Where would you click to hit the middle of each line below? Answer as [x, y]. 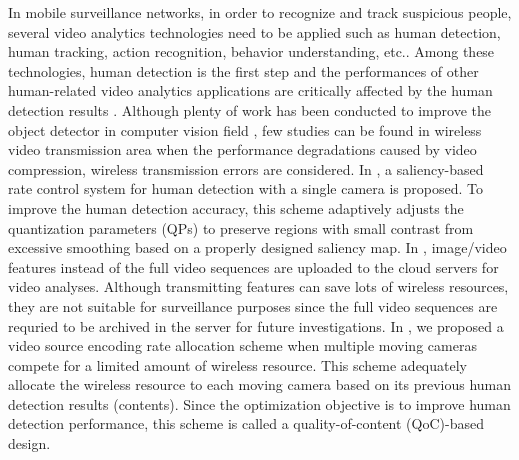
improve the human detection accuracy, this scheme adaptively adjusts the [236, 207]
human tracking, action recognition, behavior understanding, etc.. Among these [251, 51]
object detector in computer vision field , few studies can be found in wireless [245, 129]
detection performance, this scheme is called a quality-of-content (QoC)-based [246, 423]
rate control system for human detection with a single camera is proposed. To [245, 188]
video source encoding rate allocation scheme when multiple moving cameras [242, 345]
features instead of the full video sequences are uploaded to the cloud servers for [253, 266]
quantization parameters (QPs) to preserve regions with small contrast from [241, 227]
